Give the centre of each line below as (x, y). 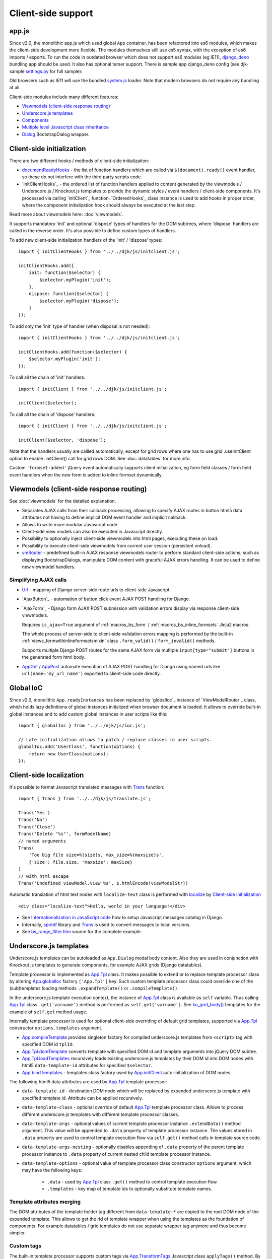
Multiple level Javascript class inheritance (65, 127)
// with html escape (44, 876)
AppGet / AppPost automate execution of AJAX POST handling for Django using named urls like (121, 666)
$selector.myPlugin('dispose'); (79, 301)
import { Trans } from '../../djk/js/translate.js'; (85, 799)
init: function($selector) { (64, 273)
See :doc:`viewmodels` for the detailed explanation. (63, 501)
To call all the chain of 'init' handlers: (47, 377)
